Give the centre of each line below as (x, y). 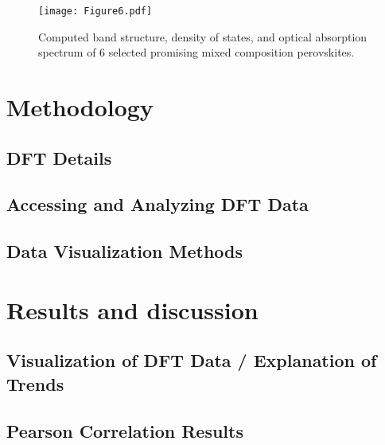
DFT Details (59, 157)
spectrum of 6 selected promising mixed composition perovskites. (196, 52)
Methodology (80, 107)
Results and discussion (132, 309)
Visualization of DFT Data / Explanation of (192, 360)
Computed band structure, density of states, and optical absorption (203, 36)
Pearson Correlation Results (125, 430)
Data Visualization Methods (125, 251)
